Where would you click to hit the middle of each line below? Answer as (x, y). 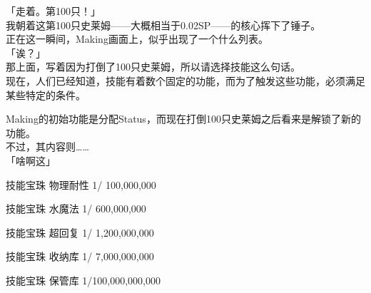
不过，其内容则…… (47, 146)
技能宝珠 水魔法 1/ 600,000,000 (76, 209)
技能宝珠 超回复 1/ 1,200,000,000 (80, 232)
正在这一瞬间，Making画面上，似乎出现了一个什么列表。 (137, 39)
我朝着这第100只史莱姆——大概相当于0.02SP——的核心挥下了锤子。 (163, 25)
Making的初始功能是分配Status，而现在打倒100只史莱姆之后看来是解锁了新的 (183, 119)
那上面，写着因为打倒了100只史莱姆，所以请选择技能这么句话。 (153, 67)
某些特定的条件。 (46, 94)
